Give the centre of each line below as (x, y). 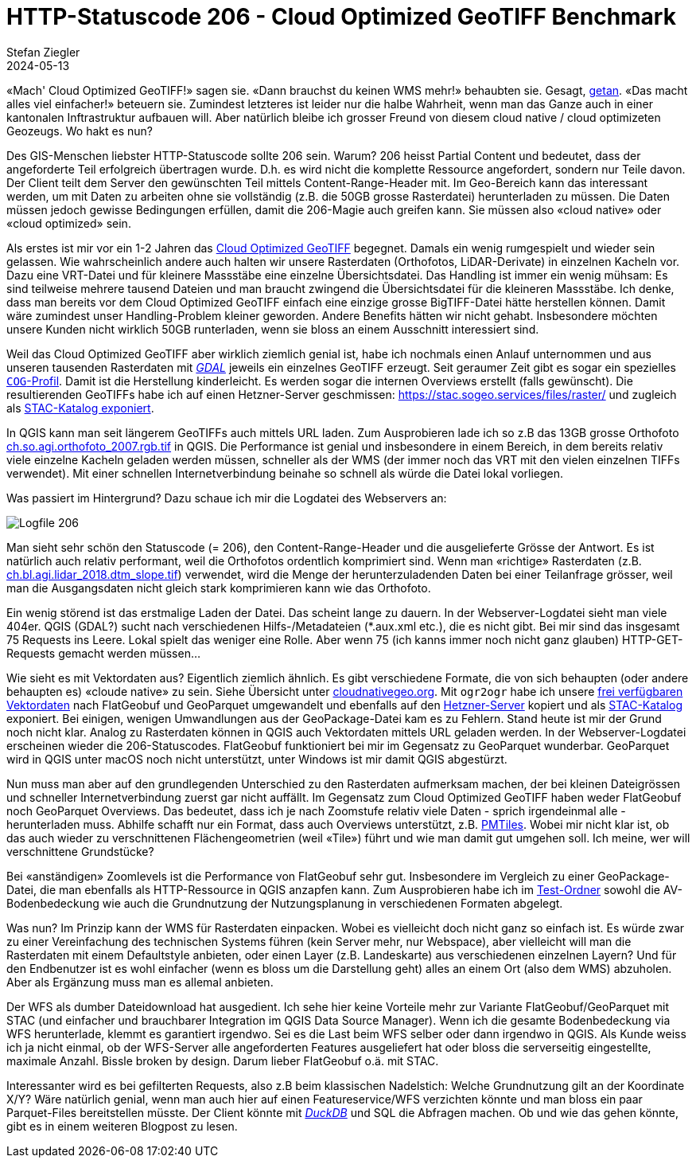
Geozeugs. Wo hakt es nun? (80, 131)
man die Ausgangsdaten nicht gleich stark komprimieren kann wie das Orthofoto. (219, 588)
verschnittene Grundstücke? (80, 851)
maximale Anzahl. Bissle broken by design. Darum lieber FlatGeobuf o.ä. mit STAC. (223, 1060)
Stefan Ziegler (43, 52)
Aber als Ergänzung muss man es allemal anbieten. (140, 982)
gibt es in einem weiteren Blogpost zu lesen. (122, 1126)
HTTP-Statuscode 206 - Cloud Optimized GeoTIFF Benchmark (341, 17)
